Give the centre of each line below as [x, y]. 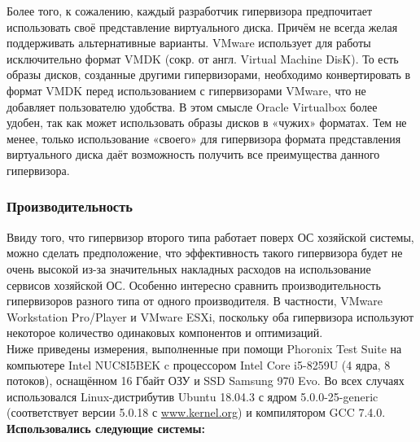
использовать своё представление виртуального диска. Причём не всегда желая [202, 26]
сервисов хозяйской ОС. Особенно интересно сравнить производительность [194, 284]
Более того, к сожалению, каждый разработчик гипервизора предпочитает [190, 11]
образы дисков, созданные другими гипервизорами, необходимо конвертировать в [209, 74]
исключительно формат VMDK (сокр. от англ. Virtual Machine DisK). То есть [203, 58]
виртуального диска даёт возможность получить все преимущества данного [193, 154]
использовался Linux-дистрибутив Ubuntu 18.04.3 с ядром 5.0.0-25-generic [192, 396]
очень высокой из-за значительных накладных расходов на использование [189, 268]
